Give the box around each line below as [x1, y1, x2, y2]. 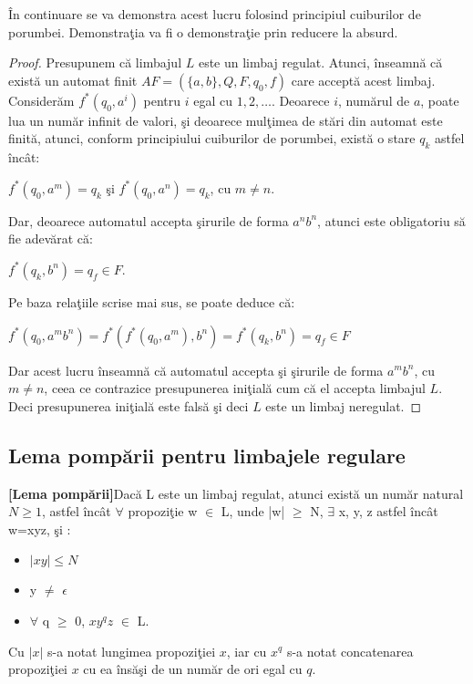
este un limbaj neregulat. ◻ [265, 396, 422, 415]
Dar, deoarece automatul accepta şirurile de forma [8, 211, 289, 230]
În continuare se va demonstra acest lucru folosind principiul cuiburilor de [8, 5, 421, 23]
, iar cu [226, 641, 267, 660]
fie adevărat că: [8, 229, 93, 248]
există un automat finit [8, 70, 138, 89]
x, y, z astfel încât [338, 502, 438, 521]
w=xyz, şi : [8, 519, 71, 538]
